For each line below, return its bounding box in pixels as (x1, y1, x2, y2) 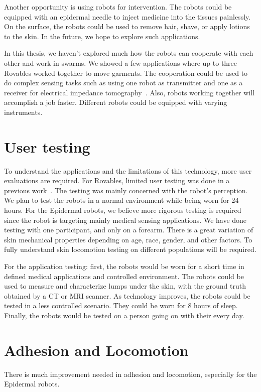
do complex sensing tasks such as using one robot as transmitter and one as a (4, 77, 243, 88)
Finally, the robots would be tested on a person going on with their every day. (4, 310, 244, 320)
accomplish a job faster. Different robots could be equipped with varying (4, 97, 227, 107)
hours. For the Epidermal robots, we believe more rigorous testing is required (4, 205, 241, 215)
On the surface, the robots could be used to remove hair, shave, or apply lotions (4, 21, 250, 32)
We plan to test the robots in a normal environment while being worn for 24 (4, 195, 239, 205)
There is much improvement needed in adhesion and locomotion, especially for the (4, 368, 257, 379)
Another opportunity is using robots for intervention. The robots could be (4, 2, 232, 12)
